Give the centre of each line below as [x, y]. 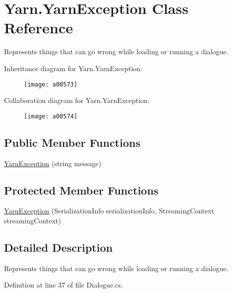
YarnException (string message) [53, 163]
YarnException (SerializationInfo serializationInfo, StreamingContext [109, 211]
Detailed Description [58, 247]
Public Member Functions [72, 142]
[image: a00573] [51, 84]
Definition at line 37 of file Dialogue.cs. [63, 285]
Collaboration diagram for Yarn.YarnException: [77, 100]
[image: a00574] [51, 116]
